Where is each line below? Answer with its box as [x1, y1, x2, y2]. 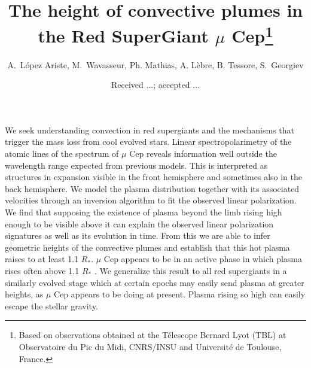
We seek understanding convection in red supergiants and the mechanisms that [5, 123, 294, 136]
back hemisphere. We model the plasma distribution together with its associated [5, 182, 300, 194]
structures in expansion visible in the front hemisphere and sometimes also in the [5, 171, 302, 183]
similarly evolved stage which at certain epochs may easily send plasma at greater [5, 276, 304, 288]
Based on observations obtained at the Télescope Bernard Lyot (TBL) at [19, 329, 286, 341]
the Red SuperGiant [38, 23, 209, 48]
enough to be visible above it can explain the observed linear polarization [5, 217, 274, 230]
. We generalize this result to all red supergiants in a [94, 264, 287, 276]
